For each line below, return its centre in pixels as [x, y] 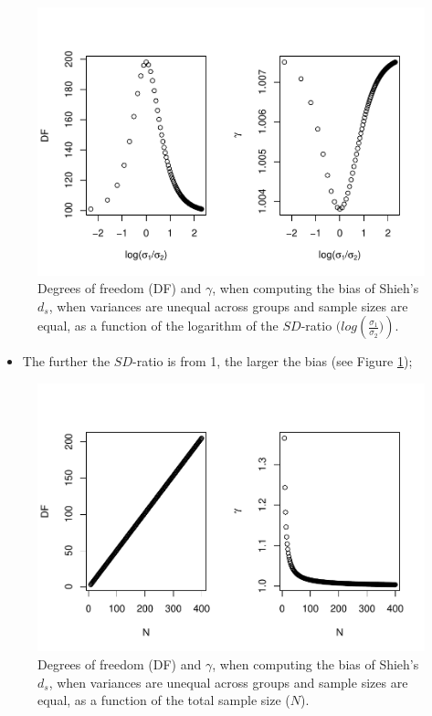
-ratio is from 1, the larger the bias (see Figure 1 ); [273, 361]
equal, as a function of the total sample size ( [164, 700]
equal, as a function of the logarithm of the [158, 326]
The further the [66, 361]
